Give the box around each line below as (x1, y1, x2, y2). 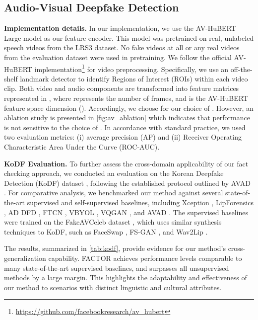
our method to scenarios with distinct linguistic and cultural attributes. (4, 282, 222, 292)
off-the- (230, 64, 253, 74)
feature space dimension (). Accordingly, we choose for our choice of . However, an (4, 102, 254, 113)
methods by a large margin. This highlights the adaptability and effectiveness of (4, 272, 247, 283)
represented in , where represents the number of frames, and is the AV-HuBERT (4, 93, 248, 103)
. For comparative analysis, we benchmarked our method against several (4, 187, 223, 198)
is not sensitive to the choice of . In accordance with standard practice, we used (4, 122, 246, 132)
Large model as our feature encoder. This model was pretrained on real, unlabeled (4, 32, 254, 43)
